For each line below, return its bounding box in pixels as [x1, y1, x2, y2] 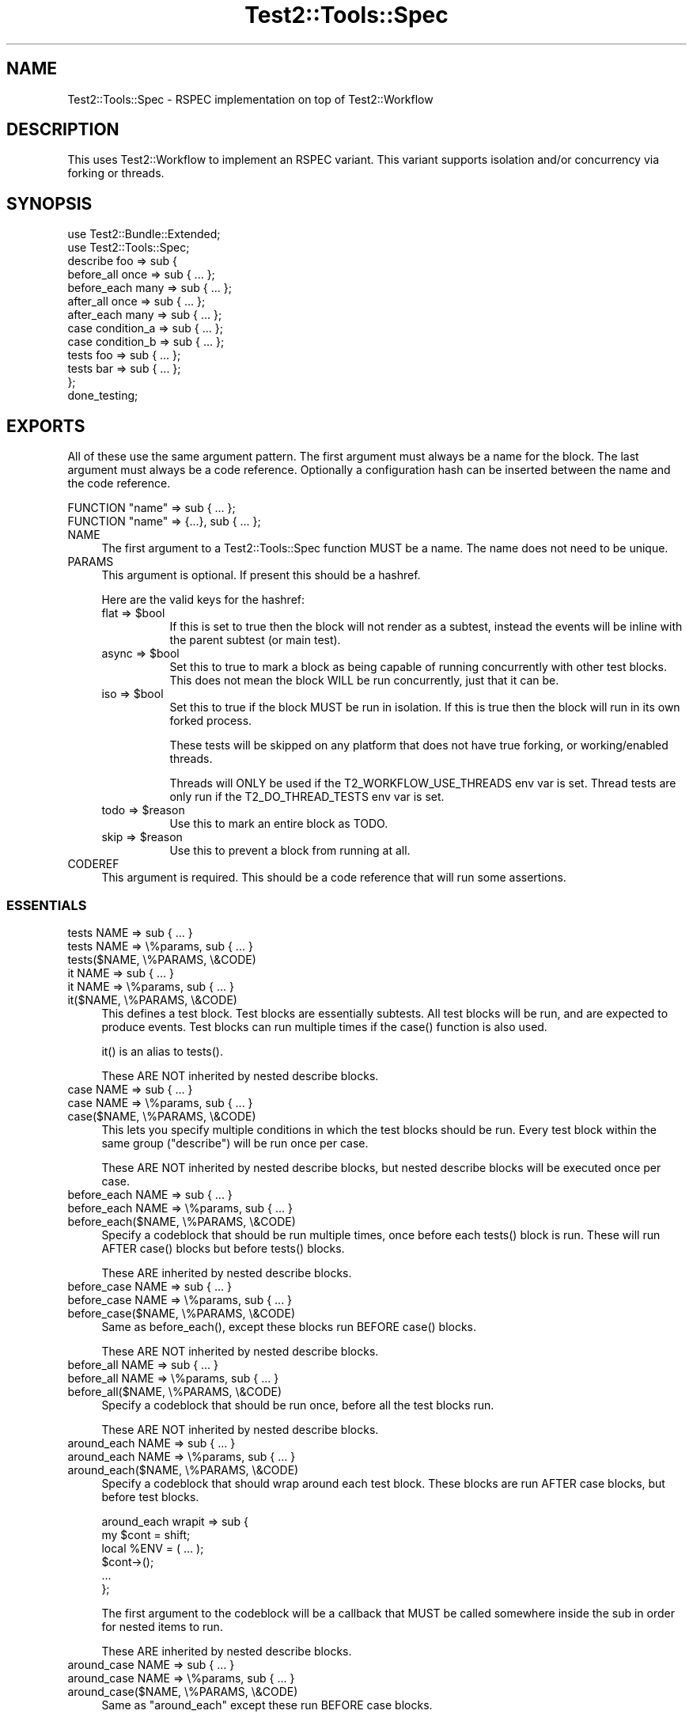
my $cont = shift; [101, 1527, 191, 1542]
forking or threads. [67, 166, 165, 180]
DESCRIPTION [6, 119, 119, 140]
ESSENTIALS [6, 897, 87, 913]
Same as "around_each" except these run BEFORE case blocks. [101, 1697, 433, 1712]
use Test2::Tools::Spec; [67, 241, 190, 255]
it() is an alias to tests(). [101, 1044, 223, 1058]
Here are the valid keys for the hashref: [101, 593, 305, 607]
